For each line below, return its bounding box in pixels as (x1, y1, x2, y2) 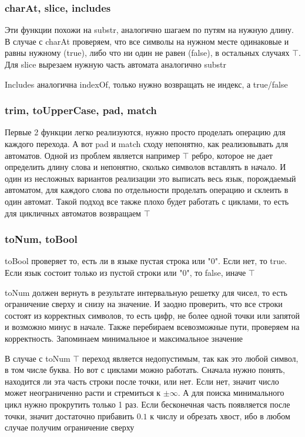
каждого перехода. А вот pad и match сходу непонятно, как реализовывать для (5, 138, 289, 149)
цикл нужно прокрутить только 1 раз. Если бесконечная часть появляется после (5, 398, 290, 410)
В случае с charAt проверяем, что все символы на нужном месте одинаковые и (5, 35, 289, 47)
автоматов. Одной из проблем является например (5, 149, 180, 161)
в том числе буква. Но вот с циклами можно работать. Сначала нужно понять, (5, 363, 285, 376)
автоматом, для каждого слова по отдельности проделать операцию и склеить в (5, 184, 289, 196)
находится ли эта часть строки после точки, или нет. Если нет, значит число (5, 375, 279, 387)
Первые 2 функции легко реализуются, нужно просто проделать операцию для (5, 126, 286, 138)
